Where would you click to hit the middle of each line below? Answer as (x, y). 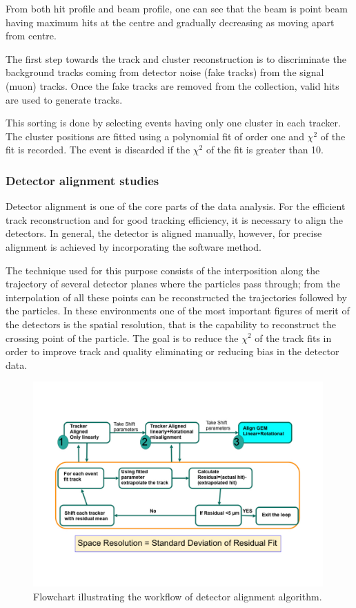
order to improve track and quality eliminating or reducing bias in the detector (172, 351)
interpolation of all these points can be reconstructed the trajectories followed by (176, 297)
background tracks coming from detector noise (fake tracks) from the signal (165, 72)
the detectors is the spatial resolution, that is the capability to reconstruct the (171, 324)
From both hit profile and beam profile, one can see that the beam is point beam (177, 8)
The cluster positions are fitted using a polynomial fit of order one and (155, 136)
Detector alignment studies (82, 180)
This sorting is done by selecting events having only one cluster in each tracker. (173, 123)
